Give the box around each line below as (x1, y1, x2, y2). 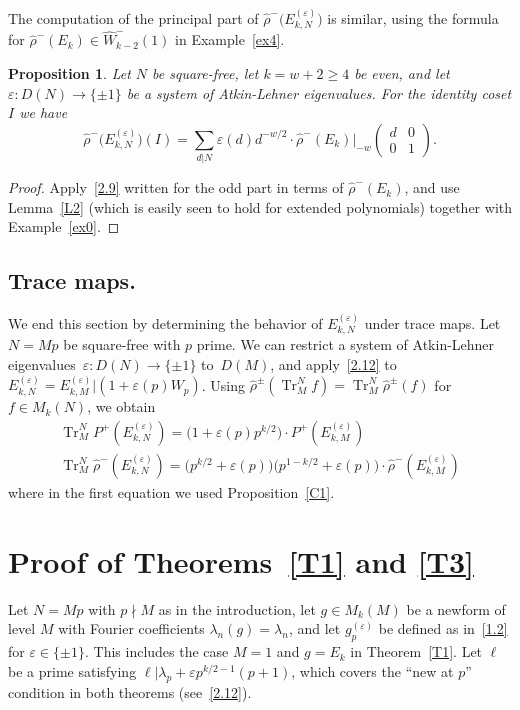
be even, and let (354, 63, 450, 84)
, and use (404, 177, 460, 198)
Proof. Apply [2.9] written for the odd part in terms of (8, 177, 344, 198)
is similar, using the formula (327, 7, 499, 28)
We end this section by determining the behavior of (8, 312, 323, 333)
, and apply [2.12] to (270, 353, 397, 374)
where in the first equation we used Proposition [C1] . (8, 482, 335, 503)
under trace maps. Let (364, 312, 501, 333)
